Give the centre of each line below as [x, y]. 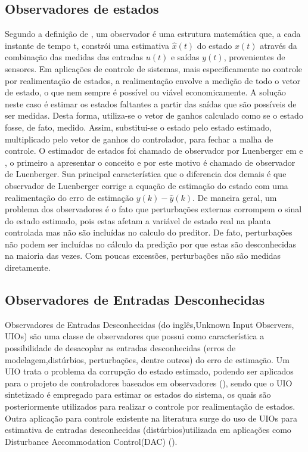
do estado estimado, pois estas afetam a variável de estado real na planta [138, 220]
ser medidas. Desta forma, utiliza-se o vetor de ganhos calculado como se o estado [154, 115]
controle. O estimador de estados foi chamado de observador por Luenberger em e [154, 151]
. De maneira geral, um [235, 197]
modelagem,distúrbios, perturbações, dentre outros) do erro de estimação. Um [147, 359]
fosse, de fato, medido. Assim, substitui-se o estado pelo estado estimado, [138, 127]
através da [279, 45]
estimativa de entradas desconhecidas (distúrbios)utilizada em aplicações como [148, 430]
